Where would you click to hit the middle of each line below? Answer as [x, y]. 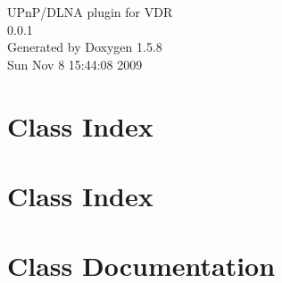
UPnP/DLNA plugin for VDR [90, 12]
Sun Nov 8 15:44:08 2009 [75, 64]
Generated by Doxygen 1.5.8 [85, 47]
